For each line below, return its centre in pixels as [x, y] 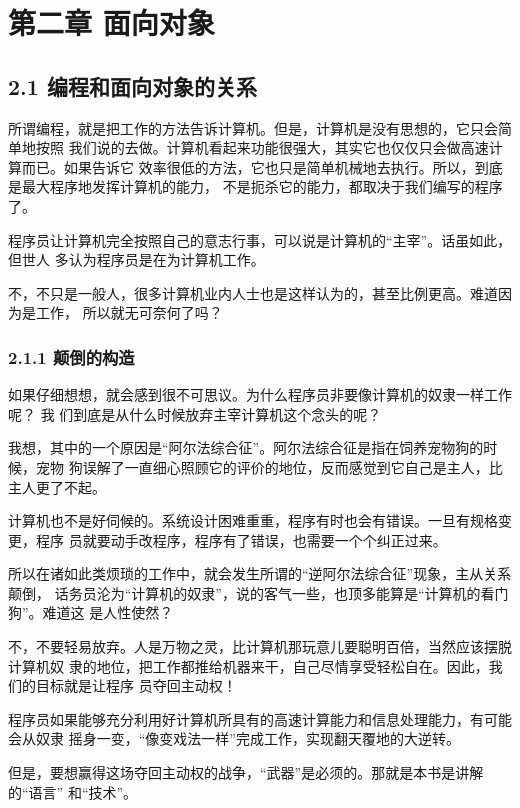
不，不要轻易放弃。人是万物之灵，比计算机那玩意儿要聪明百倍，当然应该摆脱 [260, 646]
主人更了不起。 [57, 486]
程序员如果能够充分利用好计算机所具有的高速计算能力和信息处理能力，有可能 [260, 718]
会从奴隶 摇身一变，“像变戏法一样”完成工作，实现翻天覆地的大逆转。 [234, 738]
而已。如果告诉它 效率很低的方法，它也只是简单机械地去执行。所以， [248, 166]
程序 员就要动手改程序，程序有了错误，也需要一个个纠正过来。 [241, 539]
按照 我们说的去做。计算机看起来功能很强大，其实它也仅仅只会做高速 [262, 147]
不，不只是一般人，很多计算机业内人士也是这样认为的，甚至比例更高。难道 [253, 292]
